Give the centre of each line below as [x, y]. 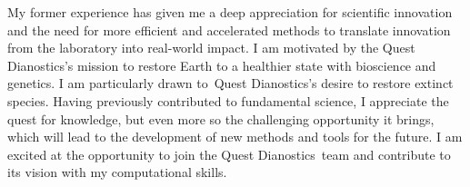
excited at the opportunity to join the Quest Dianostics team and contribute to [229, 154]
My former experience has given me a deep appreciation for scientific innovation [230, 12]
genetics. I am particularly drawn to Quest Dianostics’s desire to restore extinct [230, 83]
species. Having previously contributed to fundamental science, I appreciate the [228, 100]
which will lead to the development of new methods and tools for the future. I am [235, 137]
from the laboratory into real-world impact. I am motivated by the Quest [211, 48]
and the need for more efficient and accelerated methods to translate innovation [229, 30]
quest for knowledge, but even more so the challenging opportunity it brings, [221, 118]
